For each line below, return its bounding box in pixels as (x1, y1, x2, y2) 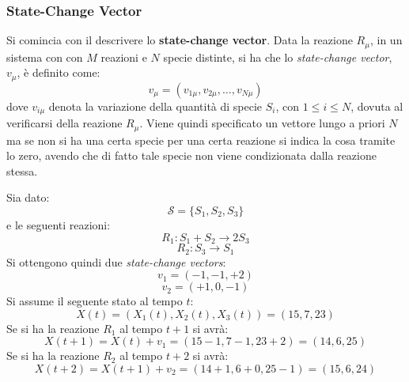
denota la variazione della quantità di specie (48, 97, 263, 114)
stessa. (6, 162, 38, 179)
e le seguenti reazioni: (6, 217, 111, 233)
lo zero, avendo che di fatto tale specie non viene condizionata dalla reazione (6, 147, 377, 164)
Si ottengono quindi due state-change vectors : (6, 253, 226, 270)
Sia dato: (6, 189, 50, 206)
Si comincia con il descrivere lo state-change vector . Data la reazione (6, 32, 353, 48)
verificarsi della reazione (6, 115, 123, 131)
